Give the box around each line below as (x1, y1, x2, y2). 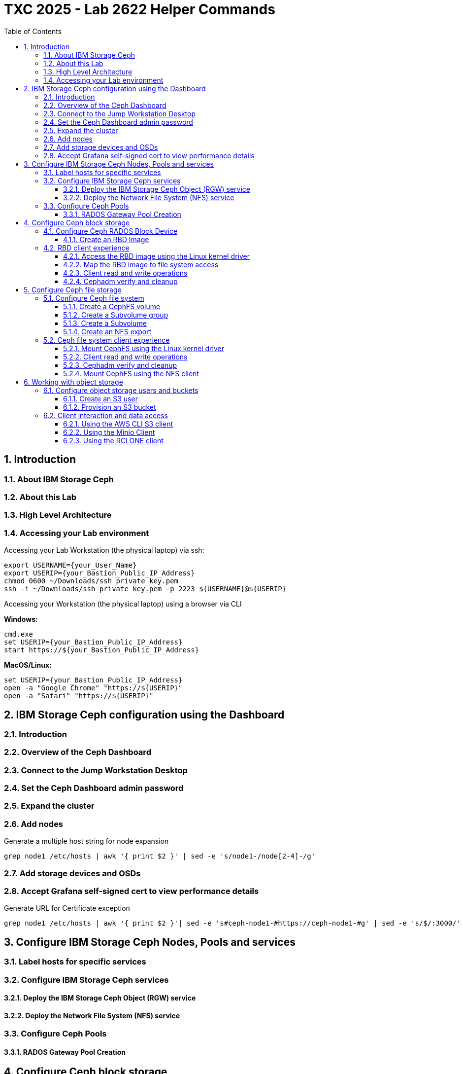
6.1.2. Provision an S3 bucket (63, 402, 156, 411)
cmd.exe (4, 630, 33, 639)
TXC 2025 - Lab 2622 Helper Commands (4, 1, 275, 18)
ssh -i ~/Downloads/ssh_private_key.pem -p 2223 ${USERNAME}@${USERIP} (4, 585, 287, 593)
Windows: (4, 615, 38, 624)
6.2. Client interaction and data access (43, 411, 168, 420)
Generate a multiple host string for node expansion (4, 837, 169, 846)
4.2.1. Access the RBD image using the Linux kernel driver (63, 251, 250, 260)
